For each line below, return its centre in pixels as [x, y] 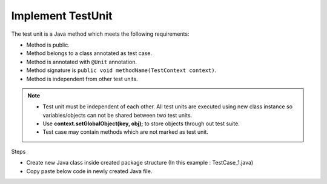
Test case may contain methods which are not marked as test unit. [126, 132]
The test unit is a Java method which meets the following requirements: [100, 34]
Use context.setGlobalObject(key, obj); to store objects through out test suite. [141, 123]
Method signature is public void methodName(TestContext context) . [121, 70]
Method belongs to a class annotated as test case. [89, 53]
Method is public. [48, 45]
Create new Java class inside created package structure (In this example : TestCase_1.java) [140, 163]
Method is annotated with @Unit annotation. [82, 62]
